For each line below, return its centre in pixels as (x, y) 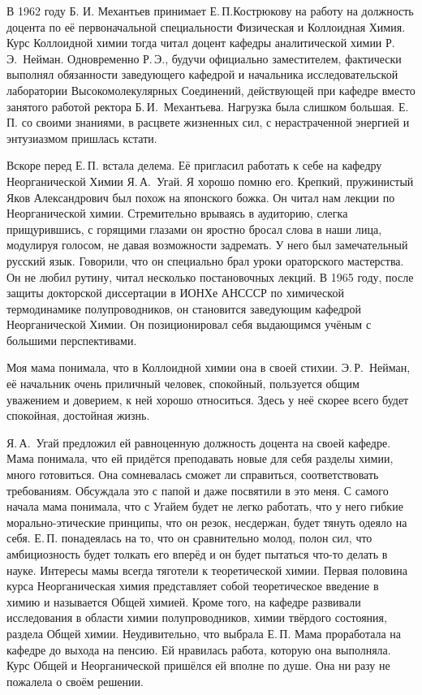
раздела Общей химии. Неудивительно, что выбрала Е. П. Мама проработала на (204, 633)
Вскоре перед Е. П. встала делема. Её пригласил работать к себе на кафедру (194, 165)
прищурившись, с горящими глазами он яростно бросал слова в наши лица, (194, 229)
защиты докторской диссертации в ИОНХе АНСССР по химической (175, 293)
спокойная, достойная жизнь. (78, 415)
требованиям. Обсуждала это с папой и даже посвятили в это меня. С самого (198, 490)
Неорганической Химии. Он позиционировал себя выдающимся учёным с (189, 324)
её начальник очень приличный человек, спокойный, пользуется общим (183, 384)
